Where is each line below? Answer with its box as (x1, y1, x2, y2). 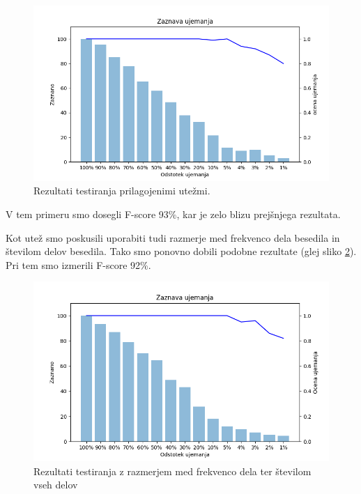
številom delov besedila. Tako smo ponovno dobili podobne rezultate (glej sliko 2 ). (6, 244, 357, 258)
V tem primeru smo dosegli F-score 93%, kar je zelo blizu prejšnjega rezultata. (6, 207, 341, 222)
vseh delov (33, 477, 78, 492)
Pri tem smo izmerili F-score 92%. (6, 257, 151, 272)
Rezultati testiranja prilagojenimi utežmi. (33, 183, 210, 198)
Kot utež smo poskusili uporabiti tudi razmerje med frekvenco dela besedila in (6, 230, 340, 245)
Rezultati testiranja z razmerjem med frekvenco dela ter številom (33, 463, 312, 478)
